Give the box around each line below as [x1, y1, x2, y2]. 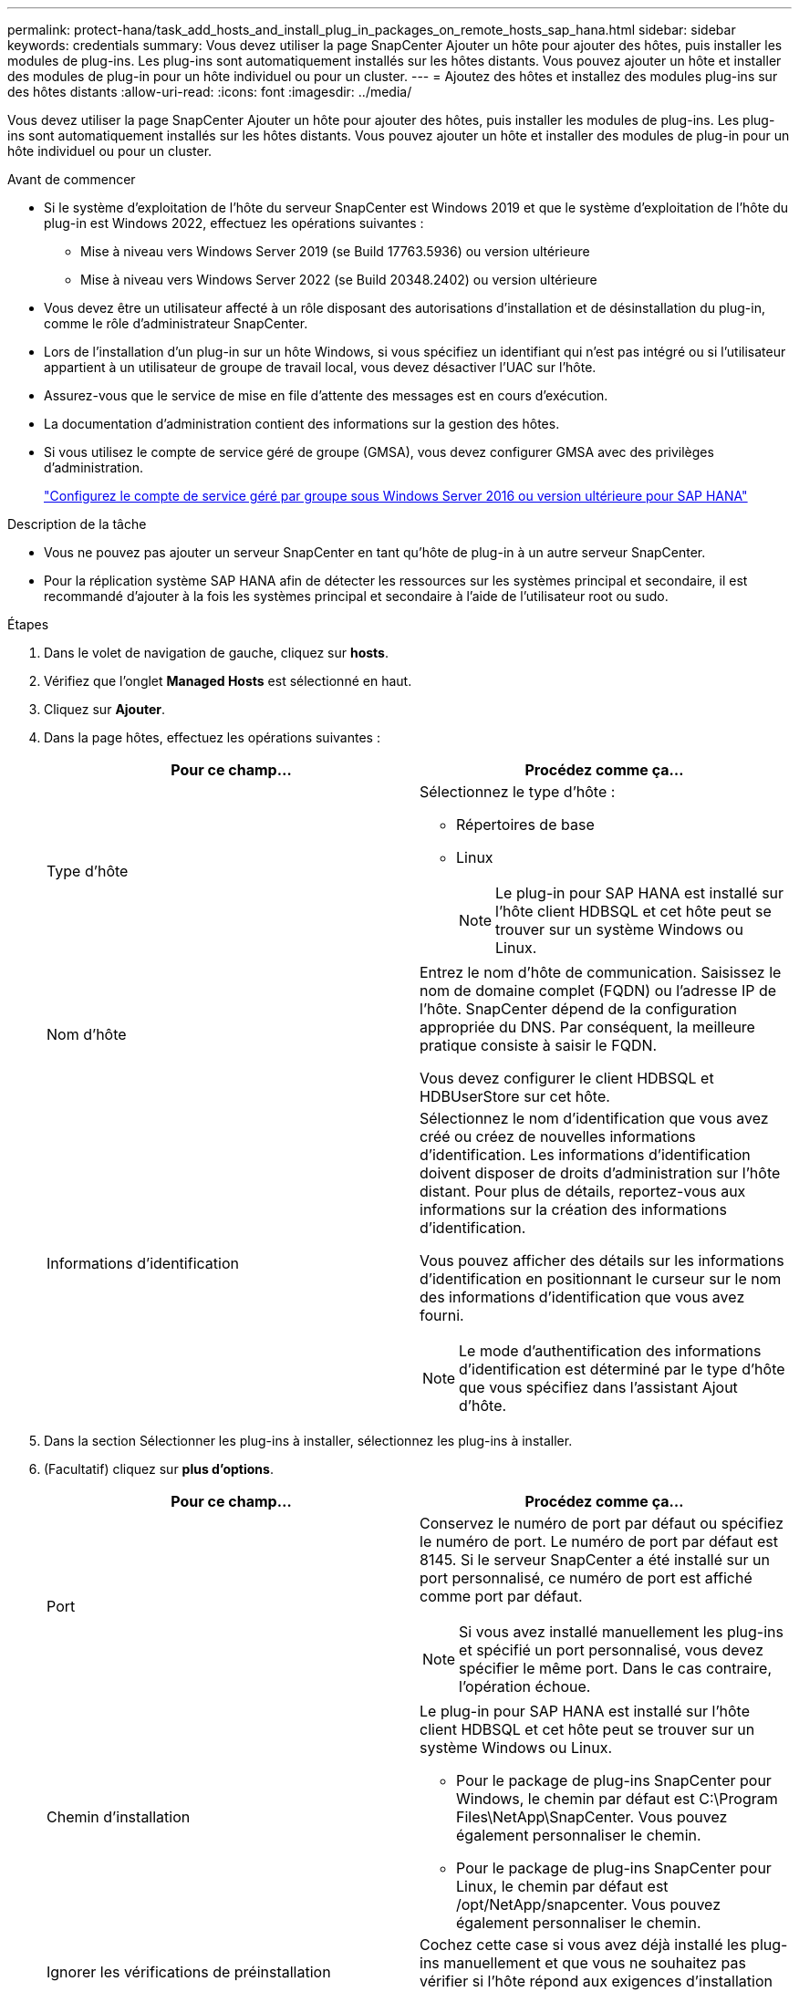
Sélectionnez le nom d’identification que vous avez [420, 1109, 769, 1127]
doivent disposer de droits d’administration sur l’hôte [420, 1164, 781, 1182]
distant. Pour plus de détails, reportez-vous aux [420, 1182, 746, 1200]
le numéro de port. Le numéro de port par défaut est [420, 1532, 778, 1551]
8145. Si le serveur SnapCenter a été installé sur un [420, 1551, 770, 1569]
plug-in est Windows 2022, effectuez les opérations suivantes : [44, 215, 424, 231]
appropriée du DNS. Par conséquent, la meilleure [420, 1018, 755, 1036]
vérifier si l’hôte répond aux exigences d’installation [420, 1972, 773, 1990]
